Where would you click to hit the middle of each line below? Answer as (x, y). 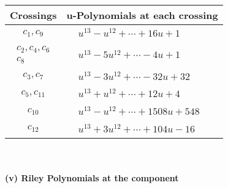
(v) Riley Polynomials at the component (92, 178)
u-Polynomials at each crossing (142, 15)
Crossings (33, 15)
